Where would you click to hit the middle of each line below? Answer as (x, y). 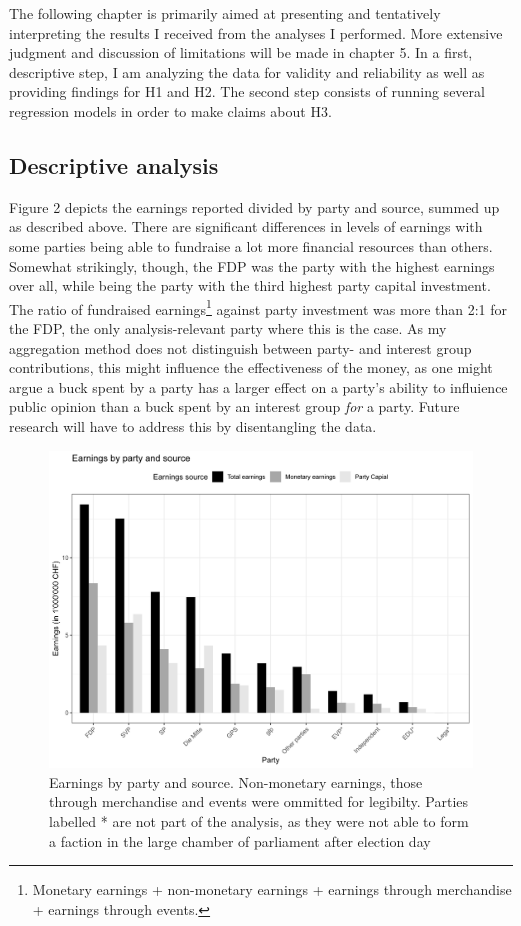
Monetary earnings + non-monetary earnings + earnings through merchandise (272, 889)
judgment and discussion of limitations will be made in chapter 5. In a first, (241, 52)
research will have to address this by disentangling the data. (193, 425)
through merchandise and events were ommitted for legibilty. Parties (259, 801)
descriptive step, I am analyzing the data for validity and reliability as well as (247, 71)
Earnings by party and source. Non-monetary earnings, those (236, 781)
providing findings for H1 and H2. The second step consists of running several (247, 91)
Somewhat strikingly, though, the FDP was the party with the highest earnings (252, 265)
